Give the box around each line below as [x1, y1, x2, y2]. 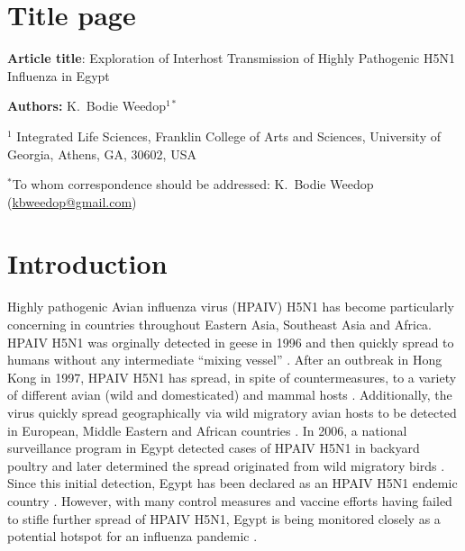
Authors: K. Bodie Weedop [7, 96, 166, 115]
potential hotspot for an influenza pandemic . [7, 527, 258, 546]
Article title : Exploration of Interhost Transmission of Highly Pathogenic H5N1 [7, 49, 455, 68]
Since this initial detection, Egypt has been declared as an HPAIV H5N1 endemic [7, 474, 458, 492]
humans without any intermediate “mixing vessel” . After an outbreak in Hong [7, 350, 442, 369]
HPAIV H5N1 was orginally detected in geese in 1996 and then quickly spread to [7, 332, 454, 351]
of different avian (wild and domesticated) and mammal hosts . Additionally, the [7, 385, 452, 404]
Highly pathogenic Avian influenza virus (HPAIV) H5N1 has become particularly [7, 297, 454, 316]
